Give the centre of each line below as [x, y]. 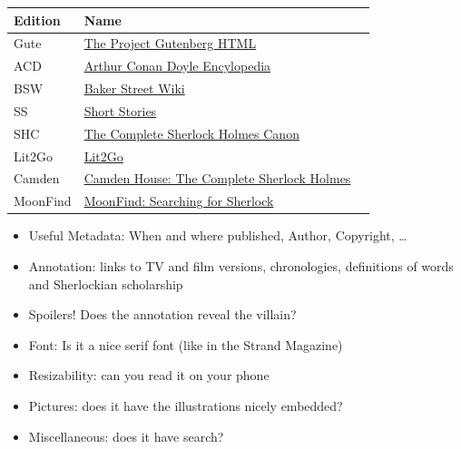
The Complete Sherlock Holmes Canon [191, 133]
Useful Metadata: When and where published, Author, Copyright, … [218, 235]
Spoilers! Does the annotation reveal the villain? [162, 314]
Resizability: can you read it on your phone [149, 375]
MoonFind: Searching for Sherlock [179, 201]
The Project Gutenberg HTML [170, 43]
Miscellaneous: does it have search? [126, 436]
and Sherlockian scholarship [106, 283]
